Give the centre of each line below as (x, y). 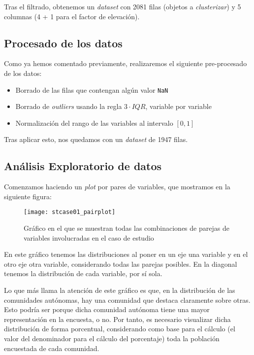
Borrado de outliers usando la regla (69, 106)
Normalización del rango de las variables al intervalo (94, 123)
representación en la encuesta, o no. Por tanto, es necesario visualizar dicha (117, 319)
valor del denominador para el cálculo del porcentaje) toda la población (112, 338)
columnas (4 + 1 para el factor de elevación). (72, 16)
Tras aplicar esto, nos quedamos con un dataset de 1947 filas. (96, 139)
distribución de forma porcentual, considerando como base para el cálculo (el (120, 329)
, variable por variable (178, 106)
